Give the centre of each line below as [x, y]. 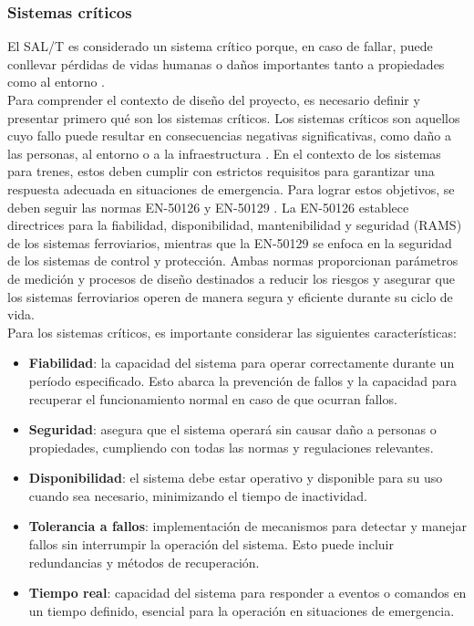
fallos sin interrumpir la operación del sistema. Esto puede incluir [211, 544]
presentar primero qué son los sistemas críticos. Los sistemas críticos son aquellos [234, 117]
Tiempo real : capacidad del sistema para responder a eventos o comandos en [247, 593]
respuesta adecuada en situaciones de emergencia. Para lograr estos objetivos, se [231, 188]
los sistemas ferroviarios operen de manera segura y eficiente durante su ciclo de [230, 296]
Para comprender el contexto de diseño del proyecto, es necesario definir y [214, 99]
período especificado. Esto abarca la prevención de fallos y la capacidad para [243, 380]
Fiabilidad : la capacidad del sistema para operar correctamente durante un [242, 363]
